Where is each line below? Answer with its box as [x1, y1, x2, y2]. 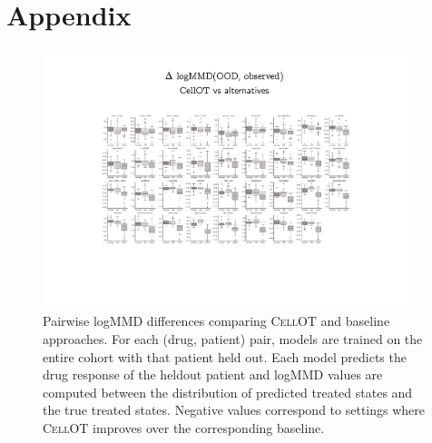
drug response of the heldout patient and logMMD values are [43, 365, 383, 384]
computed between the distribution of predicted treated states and [43, 382, 413, 401]
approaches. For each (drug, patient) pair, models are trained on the [43, 329, 423, 348]
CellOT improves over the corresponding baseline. [43, 418, 325, 437]
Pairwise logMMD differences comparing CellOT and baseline [43, 311, 390, 330]
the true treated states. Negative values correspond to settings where [43, 400, 425, 419]
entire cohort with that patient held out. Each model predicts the [43, 347, 407, 366]
